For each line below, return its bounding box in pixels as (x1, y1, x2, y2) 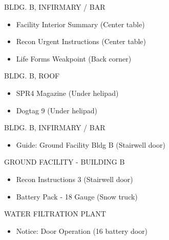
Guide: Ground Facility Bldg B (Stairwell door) (16, 139, 165, 150)
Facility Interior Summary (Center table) (16, 18, 145, 29)
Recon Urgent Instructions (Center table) (16, 36, 146, 47)
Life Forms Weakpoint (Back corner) (16, 53, 132, 64)
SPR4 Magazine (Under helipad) (16, 87, 119, 98)
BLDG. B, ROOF (4, 70, 60, 81)
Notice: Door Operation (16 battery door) (16, 225, 148, 236)
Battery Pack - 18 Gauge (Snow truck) (16, 191, 138, 202)
